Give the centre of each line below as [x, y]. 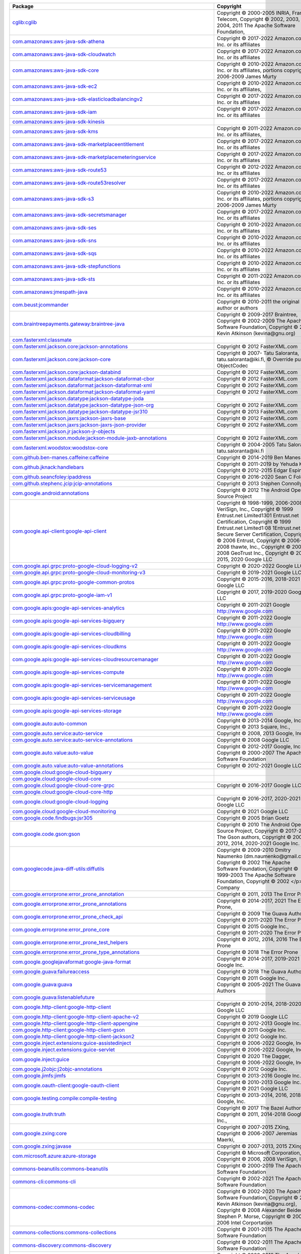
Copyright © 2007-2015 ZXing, [253, 1127]
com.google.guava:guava [42, 984]
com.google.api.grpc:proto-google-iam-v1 [62, 595]
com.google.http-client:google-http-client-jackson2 [73, 1037]
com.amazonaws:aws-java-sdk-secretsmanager [69, 215]
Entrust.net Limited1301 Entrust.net [258, 515]
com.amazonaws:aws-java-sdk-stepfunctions [66, 266]
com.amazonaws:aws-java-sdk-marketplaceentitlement [78, 144]
